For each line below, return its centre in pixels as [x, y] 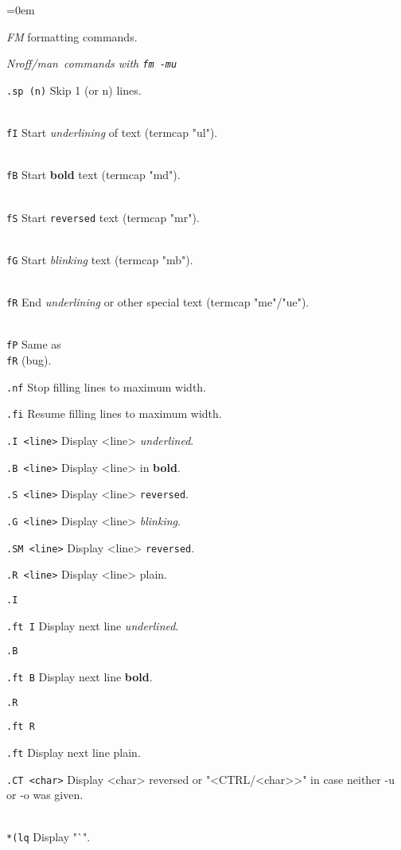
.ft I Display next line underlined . [93, 625]
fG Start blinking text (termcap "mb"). [100, 259]
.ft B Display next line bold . [80, 676]
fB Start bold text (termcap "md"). [93, 175]
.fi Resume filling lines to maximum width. [114, 413]
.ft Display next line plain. [74, 752]
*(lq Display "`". [49, 837]
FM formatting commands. [72, 36]
